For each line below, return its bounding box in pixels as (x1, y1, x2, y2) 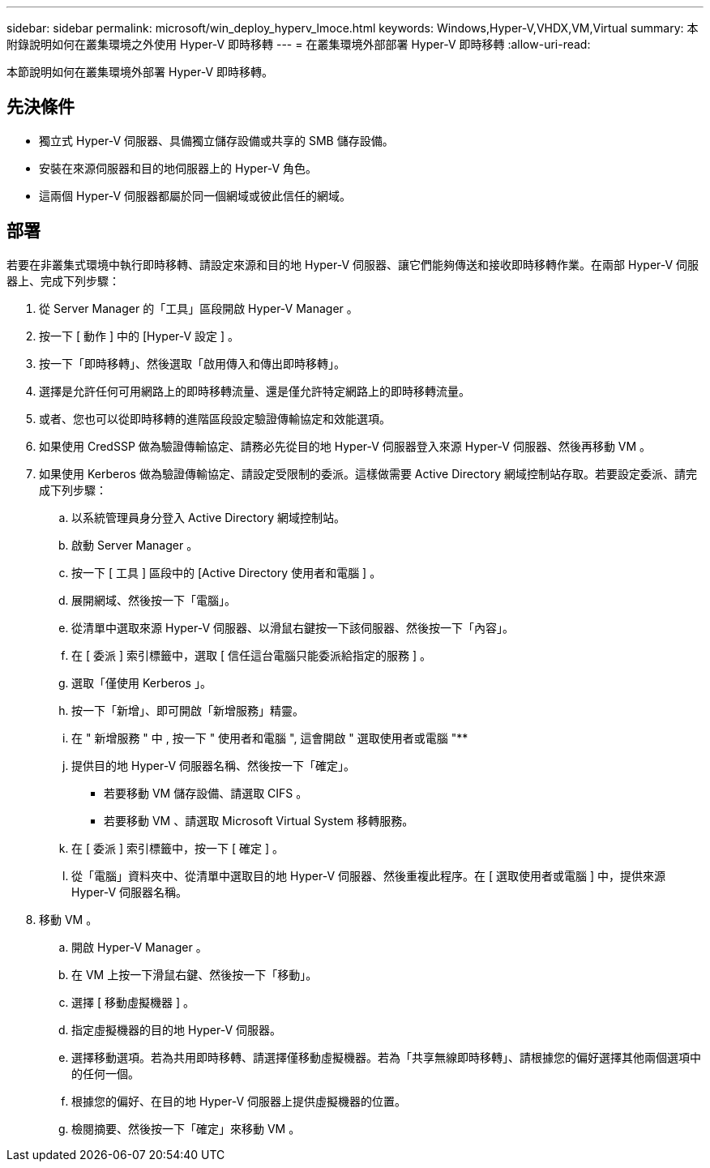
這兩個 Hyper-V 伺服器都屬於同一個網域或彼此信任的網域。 (39, 188, 352, 203)
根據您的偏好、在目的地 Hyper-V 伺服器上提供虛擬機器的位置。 (71, 1093, 407, 1108)
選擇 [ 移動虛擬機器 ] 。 (71, 995, 195, 1009)
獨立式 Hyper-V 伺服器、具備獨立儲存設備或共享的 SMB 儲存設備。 (39, 133, 394, 148)
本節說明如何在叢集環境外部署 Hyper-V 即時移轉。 (6, 65, 274, 79)
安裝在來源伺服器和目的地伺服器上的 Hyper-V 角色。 (39, 160, 318, 175)
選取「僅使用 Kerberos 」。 (71, 675, 212, 690)
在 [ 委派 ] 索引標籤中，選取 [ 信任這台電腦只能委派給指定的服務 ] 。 (71, 648, 431, 662)
